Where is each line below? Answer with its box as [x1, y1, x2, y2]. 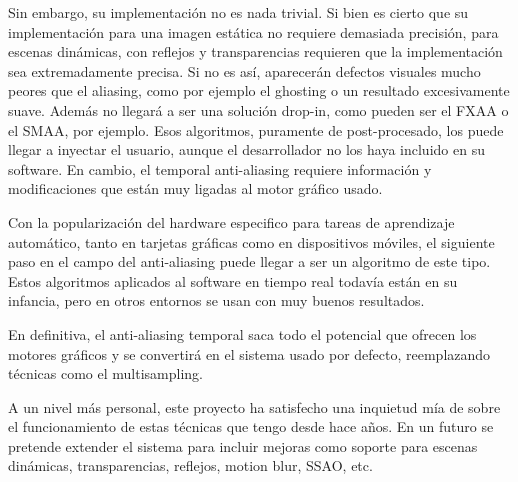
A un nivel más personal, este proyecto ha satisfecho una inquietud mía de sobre [8, 396, 501, 417]
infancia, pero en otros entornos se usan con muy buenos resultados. [8, 290, 425, 311]
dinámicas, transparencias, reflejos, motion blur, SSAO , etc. [8, 455, 373, 476]
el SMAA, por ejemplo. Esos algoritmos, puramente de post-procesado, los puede [8, 119, 504, 140]
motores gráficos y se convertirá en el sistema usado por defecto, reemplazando [8, 343, 491, 364]
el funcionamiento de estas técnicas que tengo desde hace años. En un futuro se [8, 416, 494, 437]
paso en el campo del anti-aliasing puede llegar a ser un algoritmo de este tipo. [8, 251, 491, 272]
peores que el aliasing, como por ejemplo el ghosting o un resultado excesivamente [8, 80, 510, 101]
